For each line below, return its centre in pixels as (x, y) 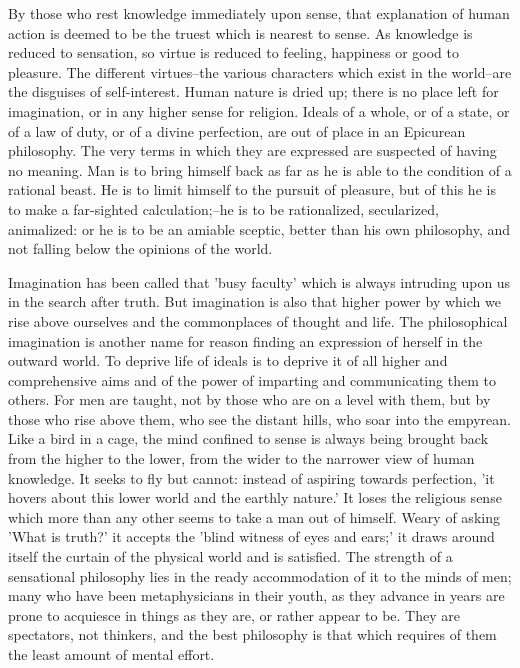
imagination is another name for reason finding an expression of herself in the (245, 340)
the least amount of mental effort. (111, 654)
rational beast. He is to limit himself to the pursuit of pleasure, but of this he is (252, 189)
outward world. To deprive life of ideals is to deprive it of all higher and (228, 360)
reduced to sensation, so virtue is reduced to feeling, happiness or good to (233, 52)
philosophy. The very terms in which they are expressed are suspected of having (252, 150)
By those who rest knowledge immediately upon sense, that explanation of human (259, 13)
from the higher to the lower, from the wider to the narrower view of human (241, 458)
